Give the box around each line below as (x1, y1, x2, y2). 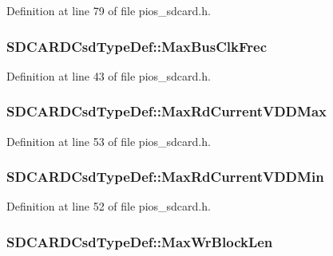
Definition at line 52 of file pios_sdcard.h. (6, 198, 211, 215)
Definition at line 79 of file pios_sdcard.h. (6, 2, 211, 18)
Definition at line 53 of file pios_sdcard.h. (6, 132, 211, 149)
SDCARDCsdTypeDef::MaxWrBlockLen (6, 231, 273, 251)
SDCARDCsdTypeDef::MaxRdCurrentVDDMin (6, 167, 324, 187)
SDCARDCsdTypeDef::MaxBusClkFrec (6, 36, 267, 56)
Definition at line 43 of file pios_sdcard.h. (6, 67, 211, 84)
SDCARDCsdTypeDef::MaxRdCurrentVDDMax (6, 101, 327, 121)
